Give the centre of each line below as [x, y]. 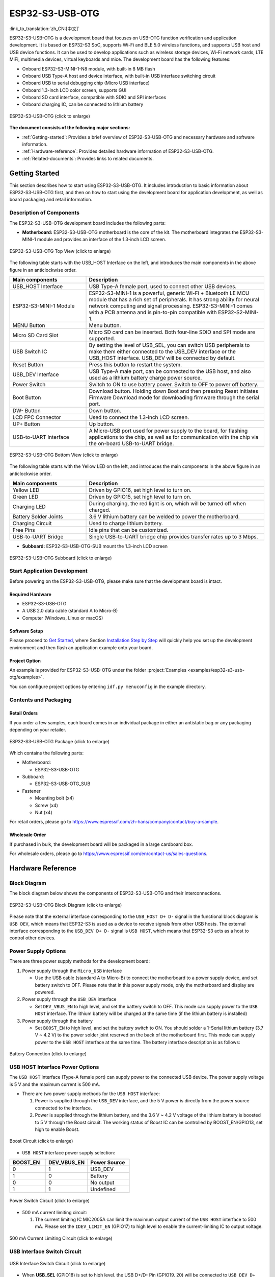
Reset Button [28, 364]
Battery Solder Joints [38, 517]
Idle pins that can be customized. [129, 530]
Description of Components [45, 213]
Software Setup [26, 631]
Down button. [105, 410]
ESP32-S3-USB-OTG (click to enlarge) [50, 116]
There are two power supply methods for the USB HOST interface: [91, 1094]
